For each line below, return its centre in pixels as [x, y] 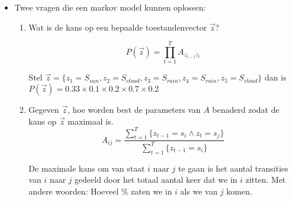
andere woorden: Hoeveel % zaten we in [100, 191]
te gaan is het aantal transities [233, 168]
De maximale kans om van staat [87, 168]
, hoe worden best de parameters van [134, 109]
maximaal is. [90, 121]
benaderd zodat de [246, 109]
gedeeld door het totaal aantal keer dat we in [156, 180]
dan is [276, 77]
